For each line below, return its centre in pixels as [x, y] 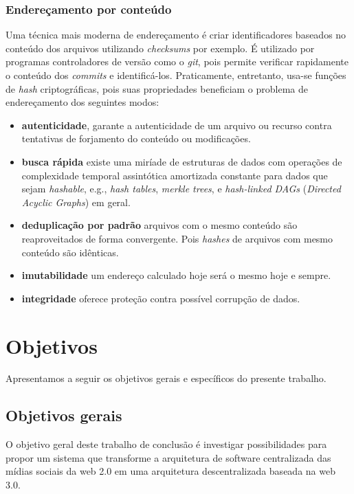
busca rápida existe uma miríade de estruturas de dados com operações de [182, 161]
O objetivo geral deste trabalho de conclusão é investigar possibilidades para [166, 444]
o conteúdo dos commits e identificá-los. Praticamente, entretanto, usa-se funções [176, 75]
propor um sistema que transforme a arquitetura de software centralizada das [168, 457]
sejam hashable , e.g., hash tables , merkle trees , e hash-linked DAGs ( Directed [181, 189]
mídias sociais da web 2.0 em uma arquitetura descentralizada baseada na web [170, 471]
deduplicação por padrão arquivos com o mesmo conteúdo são [159, 225]
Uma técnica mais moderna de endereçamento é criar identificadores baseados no [176, 35]
